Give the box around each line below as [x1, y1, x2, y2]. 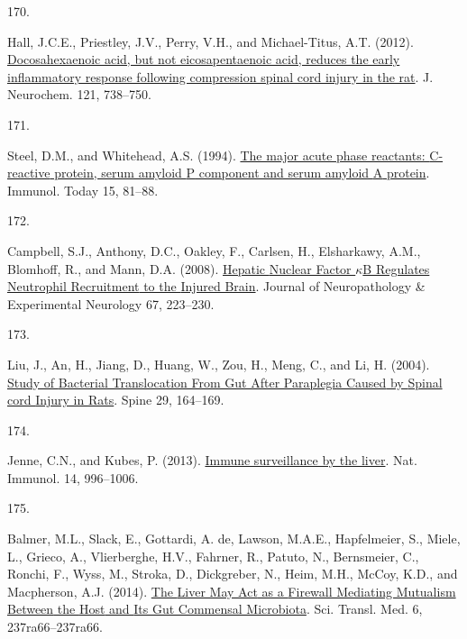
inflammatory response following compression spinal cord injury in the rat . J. [7, 67, 434, 86]
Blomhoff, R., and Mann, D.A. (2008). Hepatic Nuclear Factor [7, 259, 352, 278]
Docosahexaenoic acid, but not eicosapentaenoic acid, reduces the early [7, 50, 400, 68]
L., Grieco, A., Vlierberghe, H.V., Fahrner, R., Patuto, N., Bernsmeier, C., [7, 546, 419, 565]
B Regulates [362, 259, 430, 278]
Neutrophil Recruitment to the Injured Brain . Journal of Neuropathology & [7, 277, 426, 296]
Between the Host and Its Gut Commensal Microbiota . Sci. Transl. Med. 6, [7, 599, 423, 618]
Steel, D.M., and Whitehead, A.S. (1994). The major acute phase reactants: [7, 145, 426, 164]
